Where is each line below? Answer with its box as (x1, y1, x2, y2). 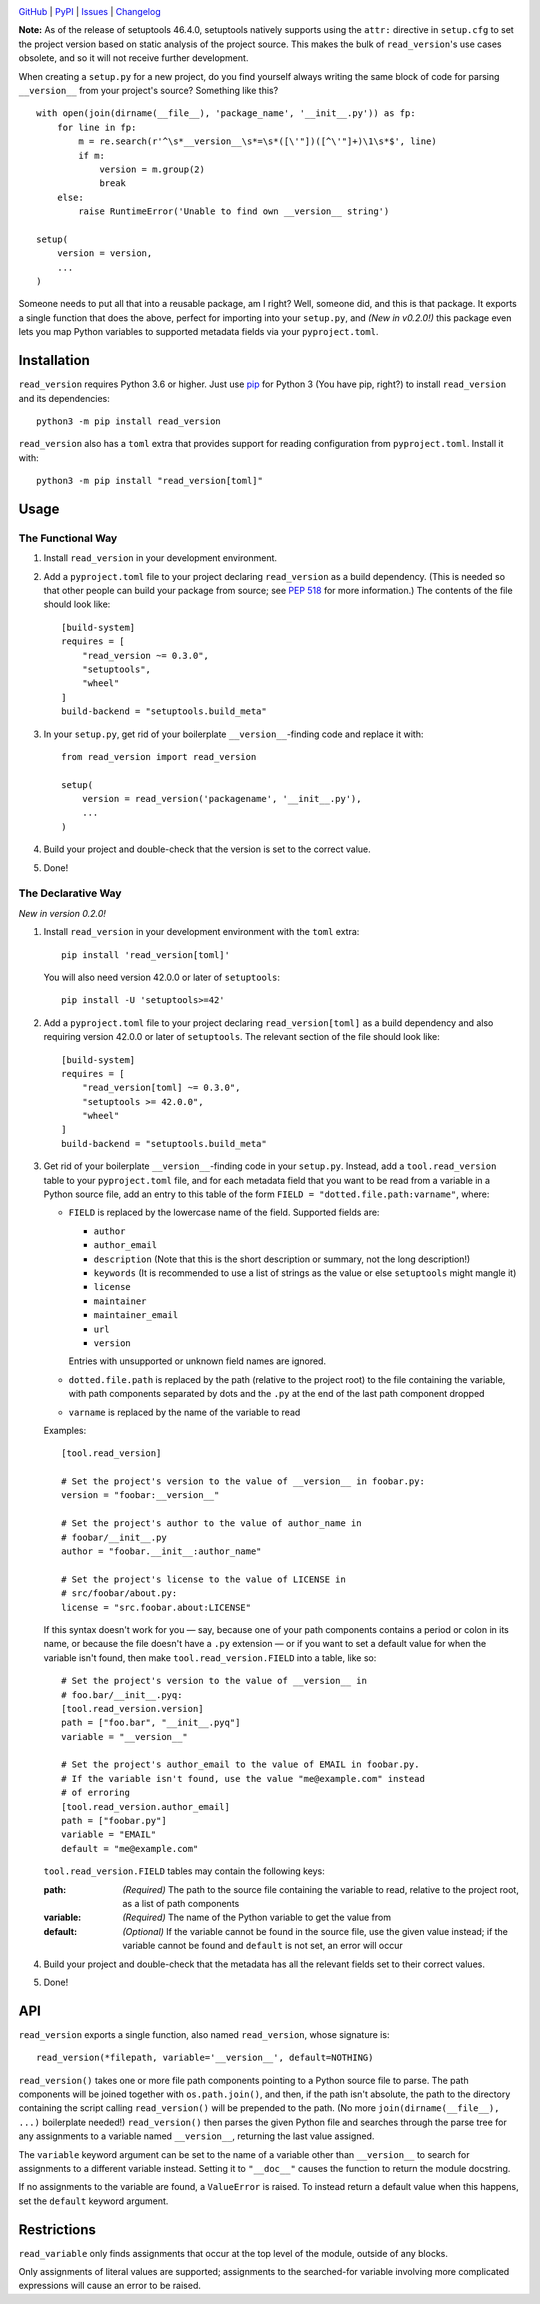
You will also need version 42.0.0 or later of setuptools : (43, 971, 280, 983)
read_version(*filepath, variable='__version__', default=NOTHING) (36, 2052, 374, 2064)
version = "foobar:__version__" (61, 1490, 220, 1501)
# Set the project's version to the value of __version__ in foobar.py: (61, 1476, 425, 1487)
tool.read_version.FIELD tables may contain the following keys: (43, 1865, 325, 1877)
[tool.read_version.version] (61, 1703, 204, 1714)
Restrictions (18, 2221, 97, 2238)
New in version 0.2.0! (18, 907, 107, 919)
